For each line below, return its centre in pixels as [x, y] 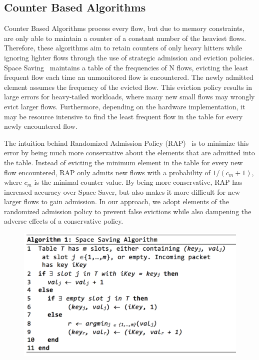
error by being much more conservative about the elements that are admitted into [129, 153]
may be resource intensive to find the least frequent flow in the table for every [123, 116]
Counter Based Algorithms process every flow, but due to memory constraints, [124, 28]
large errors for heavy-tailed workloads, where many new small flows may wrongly [129, 97]
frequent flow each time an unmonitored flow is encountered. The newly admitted [129, 77]
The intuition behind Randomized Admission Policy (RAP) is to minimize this [126, 143]
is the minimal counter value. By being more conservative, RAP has [138, 182]
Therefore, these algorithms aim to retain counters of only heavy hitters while [123, 48]
